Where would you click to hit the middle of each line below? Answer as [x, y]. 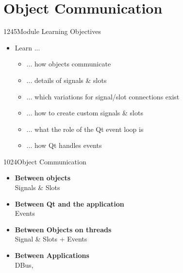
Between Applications [52, 255]
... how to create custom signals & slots [85, 113]
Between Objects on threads [63, 229]
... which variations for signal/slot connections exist [103, 96]
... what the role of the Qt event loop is [85, 129]
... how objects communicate [69, 64]
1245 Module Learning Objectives [52, 31]
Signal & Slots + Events [51, 239]
